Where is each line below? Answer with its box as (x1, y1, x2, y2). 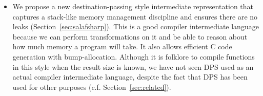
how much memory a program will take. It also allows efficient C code (12, 41, 232, 52)
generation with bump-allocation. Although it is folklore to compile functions (12, 51, 255, 62)
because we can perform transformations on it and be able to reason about (12, 31, 248, 42)
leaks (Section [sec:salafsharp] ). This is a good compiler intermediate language (12, 21, 259, 32)
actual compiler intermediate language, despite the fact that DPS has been (12, 71, 248, 82)
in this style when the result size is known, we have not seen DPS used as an (12, 61, 254, 72)
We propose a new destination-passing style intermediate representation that (12, 1, 254, 11)
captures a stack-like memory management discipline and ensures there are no (12, 11, 258, 22)
